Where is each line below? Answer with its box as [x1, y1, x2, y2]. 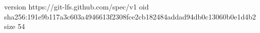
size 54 [4, 21, 25, 31]
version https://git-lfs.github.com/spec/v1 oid [4, 1, 149, 11]
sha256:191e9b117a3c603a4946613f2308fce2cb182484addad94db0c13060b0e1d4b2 [4, 11, 256, 21]
